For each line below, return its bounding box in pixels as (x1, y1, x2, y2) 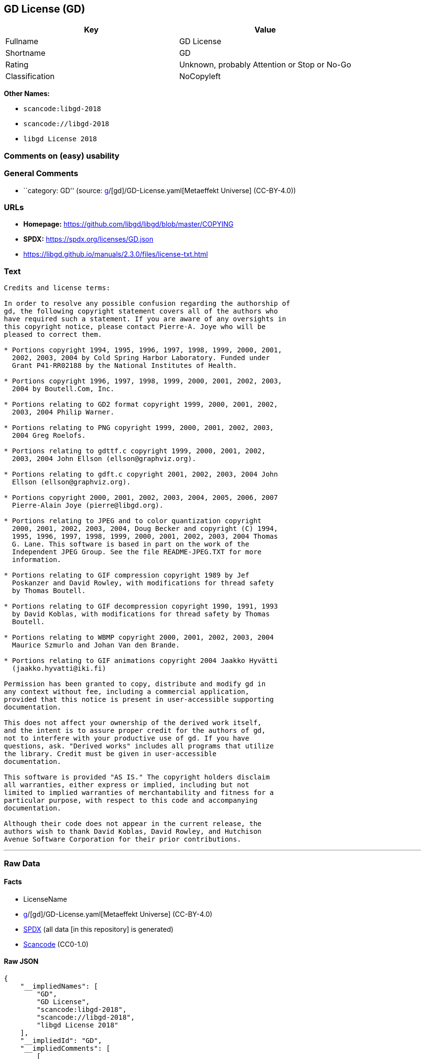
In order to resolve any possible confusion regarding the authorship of (4, 299, 291, 308)
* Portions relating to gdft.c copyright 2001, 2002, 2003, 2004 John (4, 470, 278, 479)
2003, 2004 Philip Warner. (12, 408, 114, 416)
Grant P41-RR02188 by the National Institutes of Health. (12, 362, 237, 370)
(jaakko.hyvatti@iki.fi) (12, 664, 106, 673)
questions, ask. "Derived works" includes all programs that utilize (4, 742, 274, 750)
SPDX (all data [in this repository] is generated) (23, 925, 174, 933)
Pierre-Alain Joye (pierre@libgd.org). (12, 501, 163, 510)
